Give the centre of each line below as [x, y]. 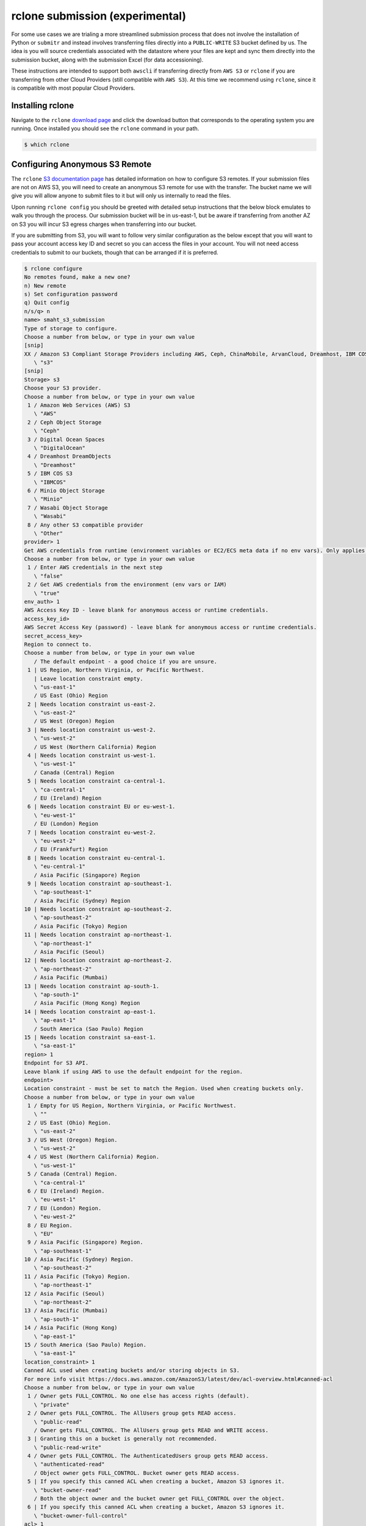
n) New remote [45, 286]
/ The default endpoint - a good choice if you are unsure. [126, 661]
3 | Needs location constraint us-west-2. [92, 730]
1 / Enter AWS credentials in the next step [95, 567]
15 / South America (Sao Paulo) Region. [85, 1345]
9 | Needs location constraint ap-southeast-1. [100, 883]
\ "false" [48, 576]
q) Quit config [47, 303]
